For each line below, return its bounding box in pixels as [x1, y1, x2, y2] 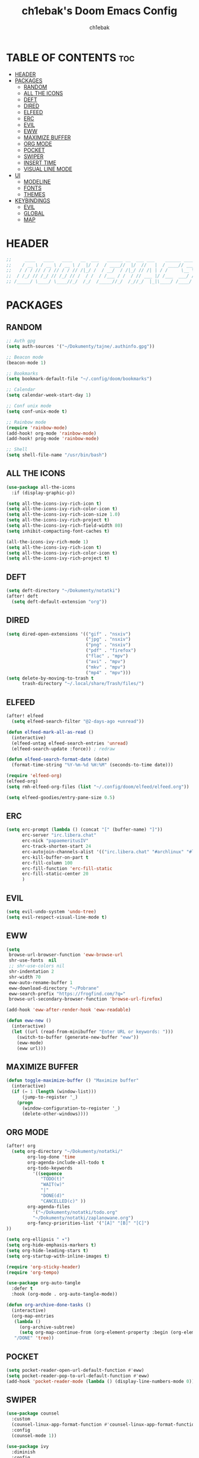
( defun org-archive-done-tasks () [6, 1302, 92, 1308]
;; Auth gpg [6, 338, 36, 344]
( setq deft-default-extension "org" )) [11, 599, 108, 605]
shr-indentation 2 [8, 969, 54, 975]
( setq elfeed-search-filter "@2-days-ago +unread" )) [11, 718, 145, 724]
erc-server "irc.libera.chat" [21, 832, 97, 838]
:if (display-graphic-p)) [11, 489, 76, 496]
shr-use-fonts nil [8, 957, 57, 964]
